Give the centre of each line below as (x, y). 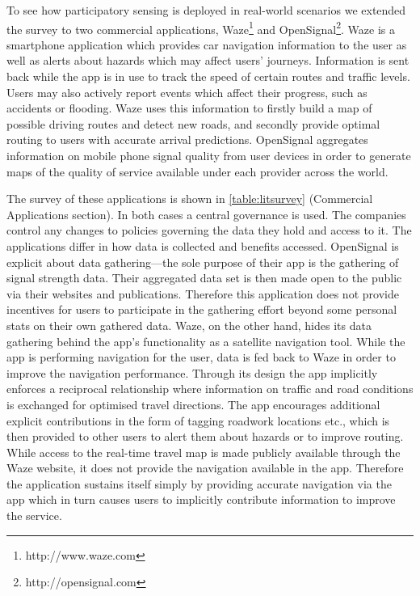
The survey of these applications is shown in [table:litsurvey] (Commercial (190, 199)
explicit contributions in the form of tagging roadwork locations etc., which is (198, 420)
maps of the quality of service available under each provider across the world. (197, 171)
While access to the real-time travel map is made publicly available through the (204, 452)
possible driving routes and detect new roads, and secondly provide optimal (193, 123)
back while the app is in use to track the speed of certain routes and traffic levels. (208, 76)
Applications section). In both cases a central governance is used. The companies (206, 214)
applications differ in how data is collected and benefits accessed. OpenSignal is (203, 245)
